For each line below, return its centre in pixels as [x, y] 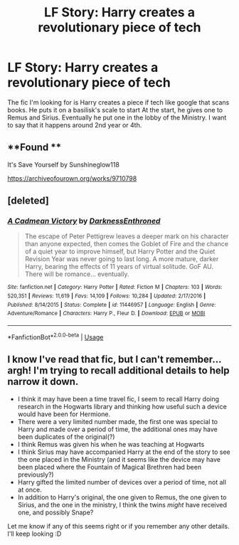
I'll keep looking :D [34, 534]
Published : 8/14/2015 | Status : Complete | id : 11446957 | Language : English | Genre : [112, 305]
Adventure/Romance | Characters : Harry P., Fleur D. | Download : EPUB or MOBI [106, 314]
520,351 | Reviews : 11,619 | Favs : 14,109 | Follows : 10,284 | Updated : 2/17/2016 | [107, 296]
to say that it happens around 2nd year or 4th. [75, 125]
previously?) [36, 475]
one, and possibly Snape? [55, 512]
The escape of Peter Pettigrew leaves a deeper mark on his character [127, 236]
